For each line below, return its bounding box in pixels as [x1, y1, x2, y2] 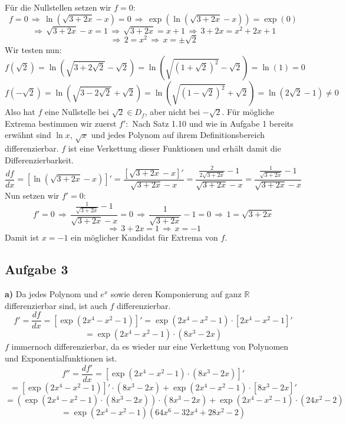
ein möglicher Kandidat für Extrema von [71, 231, 218, 244]
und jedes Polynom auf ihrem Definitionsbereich [91, 129, 265, 141]
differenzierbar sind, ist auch [5, 299, 107, 311]
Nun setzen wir [5, 189, 60, 202]
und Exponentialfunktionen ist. [5, 351, 117, 364]
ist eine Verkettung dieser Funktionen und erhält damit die [68, 142, 281, 155]
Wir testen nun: [5, 43, 62, 55]
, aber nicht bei [144, 106, 200, 118]
